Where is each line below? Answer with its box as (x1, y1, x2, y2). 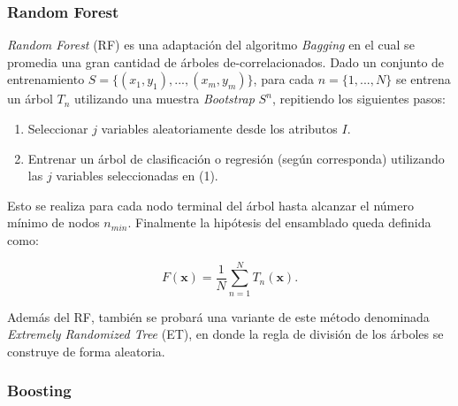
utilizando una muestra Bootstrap (73, 89, 255, 108)
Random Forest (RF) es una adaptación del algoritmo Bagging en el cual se (7, 35, 415, 54)
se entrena (395, 70, 451, 88)
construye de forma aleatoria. (7, 341, 165, 360)
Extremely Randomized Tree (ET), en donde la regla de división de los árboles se (7, 325, 444, 343)
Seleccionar (27, 119, 88, 137)
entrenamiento (7, 70, 85, 88)
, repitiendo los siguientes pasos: (271, 89, 446, 108)
